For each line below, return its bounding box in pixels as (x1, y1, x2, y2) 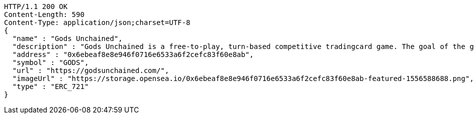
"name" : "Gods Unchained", (12, 34, 123, 42)
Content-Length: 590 (4, 10, 85, 18)
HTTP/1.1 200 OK (4, 2, 68, 10)
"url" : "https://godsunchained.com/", (12, 66, 169, 74)
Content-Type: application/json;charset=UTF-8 (4, 18, 190, 26)
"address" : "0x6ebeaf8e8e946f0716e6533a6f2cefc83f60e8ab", (12, 50, 254, 58)
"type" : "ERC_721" (12, 82, 89, 90)
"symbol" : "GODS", (12, 58, 89, 66)
